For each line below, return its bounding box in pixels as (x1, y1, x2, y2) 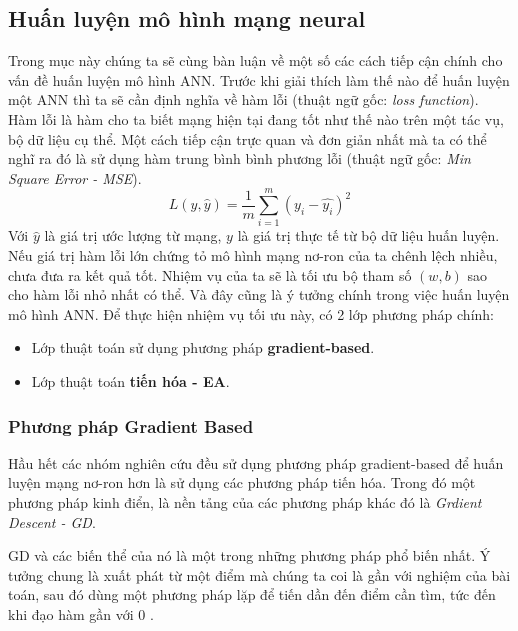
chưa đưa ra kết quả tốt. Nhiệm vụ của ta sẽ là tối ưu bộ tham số (8, 264, 412, 285)
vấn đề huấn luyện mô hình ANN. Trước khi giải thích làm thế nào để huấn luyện (8, 69, 510, 90)
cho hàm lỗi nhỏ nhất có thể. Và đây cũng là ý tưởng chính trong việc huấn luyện (8, 284, 510, 305)
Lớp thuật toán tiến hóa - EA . (31, 371, 230, 392)
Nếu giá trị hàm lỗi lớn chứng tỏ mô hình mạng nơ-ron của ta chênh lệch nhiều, (8, 245, 498, 266)
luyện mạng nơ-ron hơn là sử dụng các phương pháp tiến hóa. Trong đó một (8, 472, 476, 493)
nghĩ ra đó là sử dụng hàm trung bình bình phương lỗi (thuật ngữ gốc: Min (8, 148, 471, 169)
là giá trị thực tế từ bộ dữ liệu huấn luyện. (237, 225, 500, 246)
